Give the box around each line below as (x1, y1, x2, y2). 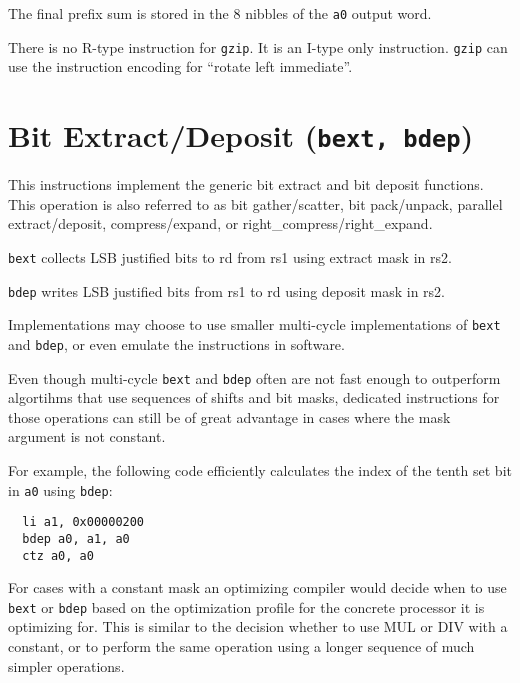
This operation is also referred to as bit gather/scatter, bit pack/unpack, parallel (8, 193, 503, 214)
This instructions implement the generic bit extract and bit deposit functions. (8, 174, 484, 195)
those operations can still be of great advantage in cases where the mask (8, 406, 451, 427)
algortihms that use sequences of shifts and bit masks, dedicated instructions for (8, 387, 500, 408)
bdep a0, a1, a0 (22, 531, 130, 546)
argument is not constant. (8, 426, 166, 447)
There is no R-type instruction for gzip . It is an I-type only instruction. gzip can (8, 36, 508, 57)
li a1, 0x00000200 (22, 515, 145, 530)
